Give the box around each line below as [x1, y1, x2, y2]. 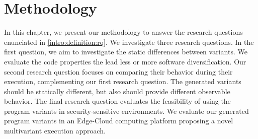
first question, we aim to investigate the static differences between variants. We [4, 46, 247, 57]
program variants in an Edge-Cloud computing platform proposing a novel [4, 115, 233, 126]
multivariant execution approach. [4, 125, 106, 136]
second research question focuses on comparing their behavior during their [4, 66, 233, 77]
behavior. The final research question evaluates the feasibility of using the [4, 96, 231, 106]
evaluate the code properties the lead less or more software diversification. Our [4, 56, 246, 66]
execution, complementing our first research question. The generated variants [4, 76, 241, 87]
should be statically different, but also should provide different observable [4, 86, 230, 96]
